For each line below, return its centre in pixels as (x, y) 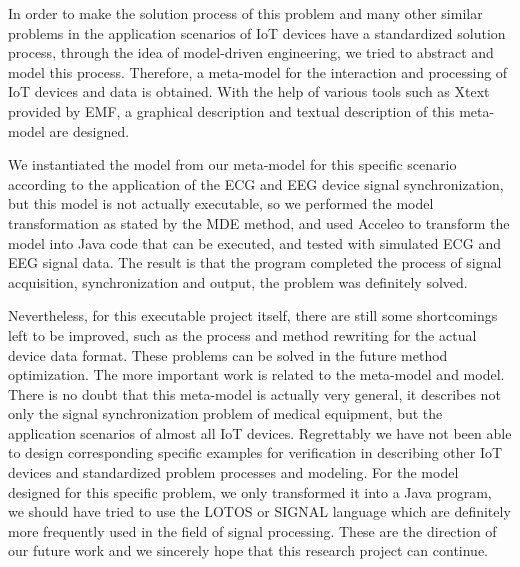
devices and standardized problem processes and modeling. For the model (233, 472)
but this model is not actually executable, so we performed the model (221, 203)
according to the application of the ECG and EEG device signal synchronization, (256, 183)
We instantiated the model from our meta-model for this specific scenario (232, 164)
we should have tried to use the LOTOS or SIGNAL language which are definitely (259, 511)
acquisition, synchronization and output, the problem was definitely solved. (238, 281)
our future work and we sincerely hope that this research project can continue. (248, 550)
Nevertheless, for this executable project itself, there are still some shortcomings (253, 315)
